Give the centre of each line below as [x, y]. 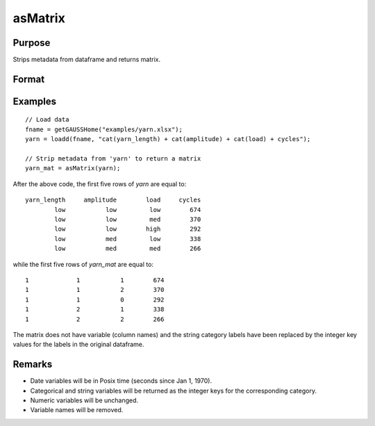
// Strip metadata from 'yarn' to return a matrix [113, 159]
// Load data [47, 120]
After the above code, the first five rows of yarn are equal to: [100, 183]
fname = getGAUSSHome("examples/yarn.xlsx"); [104, 129]
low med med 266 [128, 249]
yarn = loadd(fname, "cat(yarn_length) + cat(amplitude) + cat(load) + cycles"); [168, 139]
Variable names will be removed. [77, 410]
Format [29, 79]
